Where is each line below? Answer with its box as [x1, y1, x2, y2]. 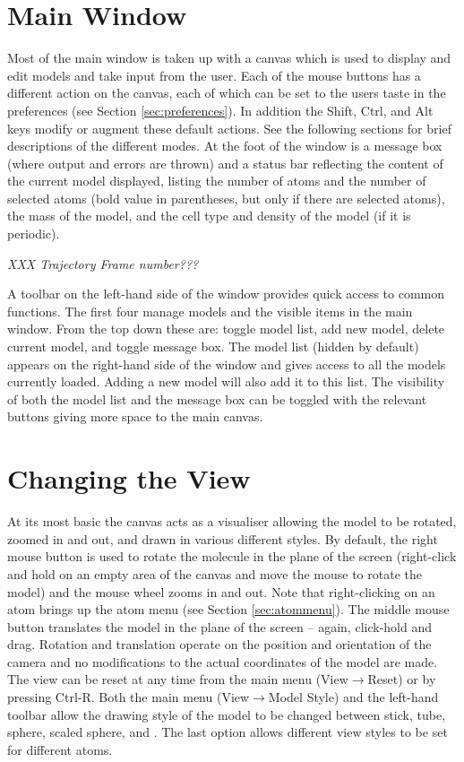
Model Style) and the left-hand [268, 688, 439, 706]
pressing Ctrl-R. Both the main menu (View [7, 688, 250, 706]
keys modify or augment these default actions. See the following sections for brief [7, 118, 451, 137]
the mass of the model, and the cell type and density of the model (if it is [7, 206, 411, 225]
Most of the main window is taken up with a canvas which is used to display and [7, 48, 451, 67]
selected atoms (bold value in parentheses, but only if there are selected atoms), [7, 188, 445, 207]
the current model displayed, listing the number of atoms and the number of [7, 171, 426, 190]
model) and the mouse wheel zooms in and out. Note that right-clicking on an [7, 582, 435, 601]
